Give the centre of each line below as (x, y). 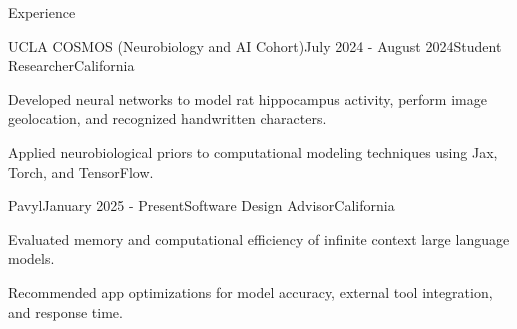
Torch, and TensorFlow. (81, 171)
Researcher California (71, 65)
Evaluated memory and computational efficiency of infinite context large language (259, 238)
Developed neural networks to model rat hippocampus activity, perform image (247, 98)
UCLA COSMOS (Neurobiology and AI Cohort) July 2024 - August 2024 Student (255, 45)
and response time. (65, 311)
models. (31, 258)
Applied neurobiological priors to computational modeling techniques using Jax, (253, 151)
